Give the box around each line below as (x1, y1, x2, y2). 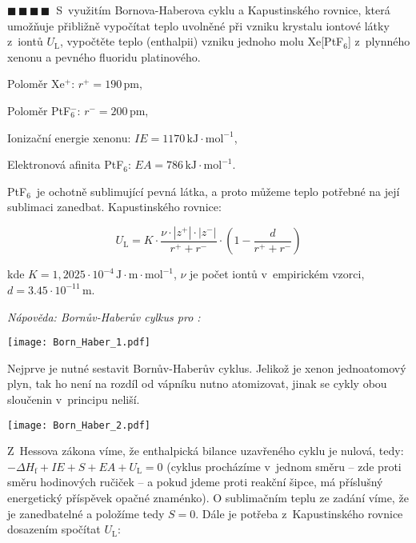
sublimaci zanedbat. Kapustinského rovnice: (7, 198, 222, 215)
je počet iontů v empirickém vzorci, (190, 266, 365, 282)
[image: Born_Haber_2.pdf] (7, 419, 150, 431)
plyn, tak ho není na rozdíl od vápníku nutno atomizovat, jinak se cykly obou (7, 375, 387, 392)
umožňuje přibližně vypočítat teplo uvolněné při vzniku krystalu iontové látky (7, 17, 390, 34)
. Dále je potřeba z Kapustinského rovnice (195, 505, 403, 521)
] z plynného (347, 33, 410, 50)
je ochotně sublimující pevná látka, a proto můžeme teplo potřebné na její (36, 182, 400, 199)
